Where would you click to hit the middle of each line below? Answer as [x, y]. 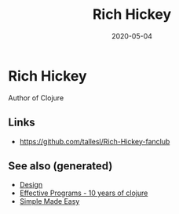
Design [31, 185]
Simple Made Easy [49, 201]
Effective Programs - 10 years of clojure [84, 193]
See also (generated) [60, 166]
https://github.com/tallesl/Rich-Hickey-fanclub [95, 141]
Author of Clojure [36, 98]
